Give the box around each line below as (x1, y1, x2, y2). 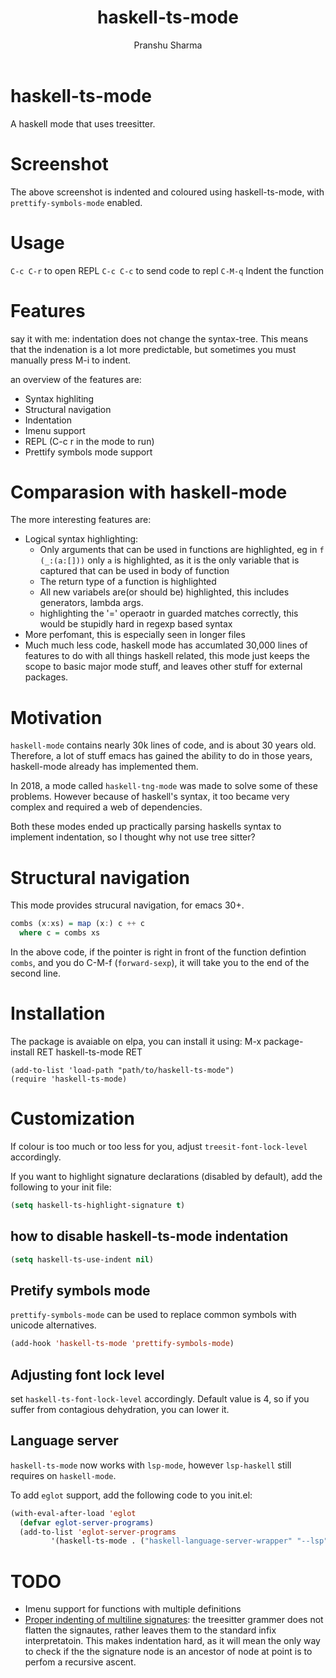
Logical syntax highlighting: (24, 533, 139, 545)
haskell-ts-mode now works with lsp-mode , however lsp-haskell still (10, 1459, 292, 1471)
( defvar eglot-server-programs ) (19, 1517, 155, 1528)
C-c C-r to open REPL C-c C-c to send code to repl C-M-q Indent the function (10, 264, 325, 276)
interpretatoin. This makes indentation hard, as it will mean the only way (24, 1635, 321, 1647)
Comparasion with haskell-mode (10, 481, 288, 503)
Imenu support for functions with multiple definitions (24, 1603, 242, 1615)
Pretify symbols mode (10, 1282, 151, 1299)
